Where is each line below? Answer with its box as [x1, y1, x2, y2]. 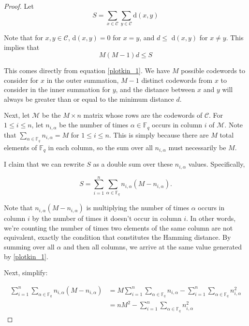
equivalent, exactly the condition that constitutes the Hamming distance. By [4, 232, 231, 242]
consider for [4, 75, 39, 85]
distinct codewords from [141, 75, 213, 85]
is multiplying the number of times [86, 202, 190, 213]
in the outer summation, [46, 75, 119, 85]
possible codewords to [181, 65, 246, 76]
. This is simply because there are [109, 129, 209, 140]
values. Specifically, [188, 159, 245, 169]
